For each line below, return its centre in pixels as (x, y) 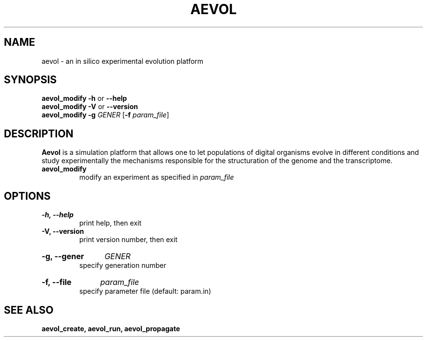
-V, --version (63, 231)
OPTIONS (27, 196)
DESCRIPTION (39, 133)
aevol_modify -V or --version (90, 107)
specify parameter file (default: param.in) (145, 291)
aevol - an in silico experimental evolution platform (123, 61)
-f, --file (57, 282)
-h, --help (58, 215)
